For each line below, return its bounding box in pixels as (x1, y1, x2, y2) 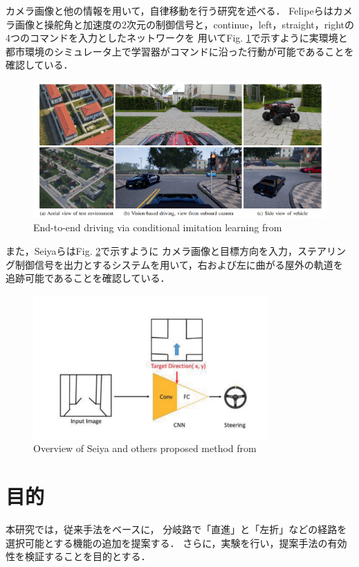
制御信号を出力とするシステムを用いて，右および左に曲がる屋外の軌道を (15, 257, 343, 271)
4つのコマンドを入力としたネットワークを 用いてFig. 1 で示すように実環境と (6, 30, 348, 45)
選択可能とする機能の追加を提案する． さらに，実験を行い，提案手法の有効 (6, 535, 347, 550)
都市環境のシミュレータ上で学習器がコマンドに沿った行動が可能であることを (6, 44, 354, 58)
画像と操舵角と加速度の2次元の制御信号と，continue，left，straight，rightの (15, 17, 355, 31)
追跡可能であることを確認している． (6, 271, 170, 285)
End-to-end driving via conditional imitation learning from (33, 220, 282, 235)
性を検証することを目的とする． (6, 549, 151, 564)
